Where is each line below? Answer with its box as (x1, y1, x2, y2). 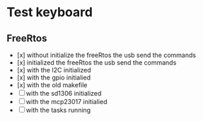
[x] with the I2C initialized (16, 66, 91, 74)
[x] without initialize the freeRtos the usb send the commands (16, 51, 196, 59)
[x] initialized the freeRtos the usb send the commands (16, 58, 177, 67)
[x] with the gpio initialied (16, 73, 91, 82)
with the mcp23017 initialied (25, 98, 108, 106)
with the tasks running (25, 106, 91, 114)
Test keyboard (6, 4, 93, 20)
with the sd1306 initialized (25, 89, 102, 97)
